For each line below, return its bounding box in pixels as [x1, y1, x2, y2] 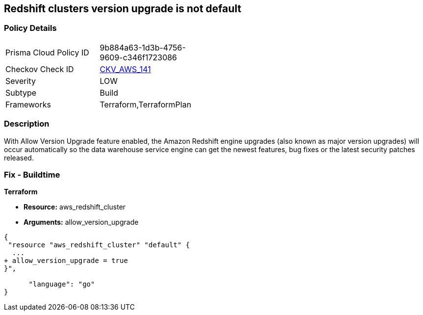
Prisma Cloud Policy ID [5, 47, 89, 57]
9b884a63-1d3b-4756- [100, 42, 186, 52]
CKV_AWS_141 [100, 64, 151, 74]
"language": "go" [28, 280, 95, 289]
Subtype [5, 87, 37, 98]
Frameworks [5, 99, 51, 109]
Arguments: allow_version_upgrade [24, 218, 139, 227]
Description [4, 119, 50, 129]
